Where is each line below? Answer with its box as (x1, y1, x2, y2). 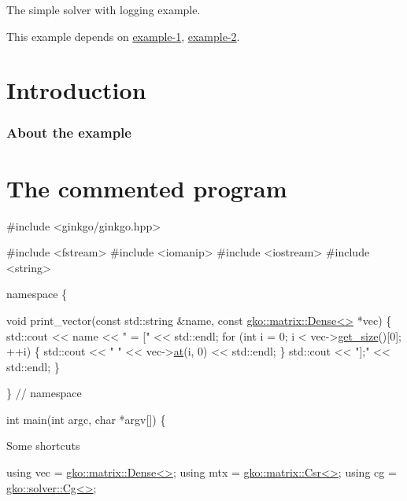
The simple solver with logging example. (6, 2, 201, 17)
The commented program (6, 171, 287, 204)
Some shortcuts (6, 437, 80, 454)
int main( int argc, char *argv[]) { (6, 411, 166, 427)
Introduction (6, 74, 146, 106)
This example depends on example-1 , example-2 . (6, 28, 240, 44)
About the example (6, 123, 131, 142)
